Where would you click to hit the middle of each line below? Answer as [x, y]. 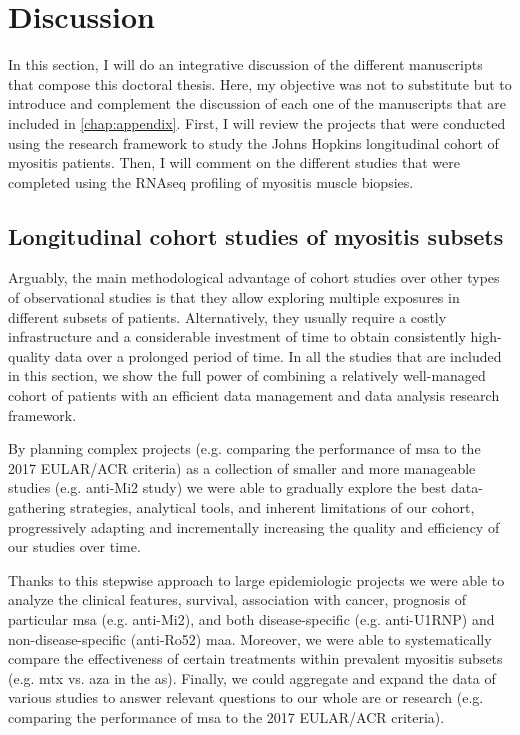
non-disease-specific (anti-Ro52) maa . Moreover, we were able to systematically [250, 638]
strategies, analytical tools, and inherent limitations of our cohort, [272, 507]
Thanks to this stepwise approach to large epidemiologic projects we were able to [256, 579]
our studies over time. [74, 546]
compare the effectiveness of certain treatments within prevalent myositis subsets [255, 658]
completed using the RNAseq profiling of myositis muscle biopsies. [211, 181]
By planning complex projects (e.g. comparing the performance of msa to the [244, 448]
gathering [37, 507]
